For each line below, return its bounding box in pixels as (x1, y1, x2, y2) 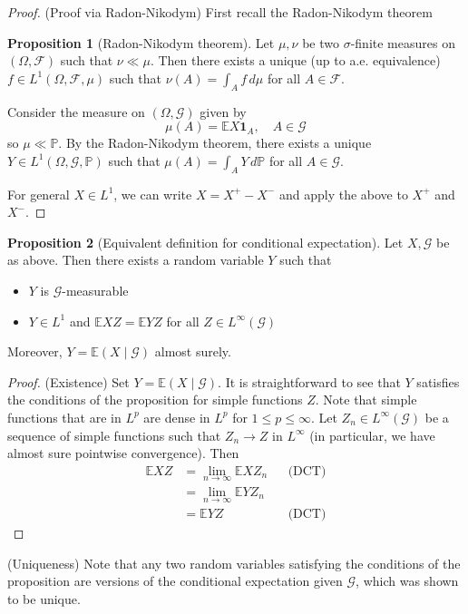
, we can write (113, 184, 192, 203)
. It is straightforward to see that (218, 372, 401, 391)
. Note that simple (315, 390, 417, 409)
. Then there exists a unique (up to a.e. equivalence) (150, 51, 441, 70)
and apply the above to (278, 184, 408, 203)
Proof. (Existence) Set (7, 372, 130, 391)
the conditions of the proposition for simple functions (7, 390, 303, 409)
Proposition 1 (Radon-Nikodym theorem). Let (7, 33, 275, 52)
